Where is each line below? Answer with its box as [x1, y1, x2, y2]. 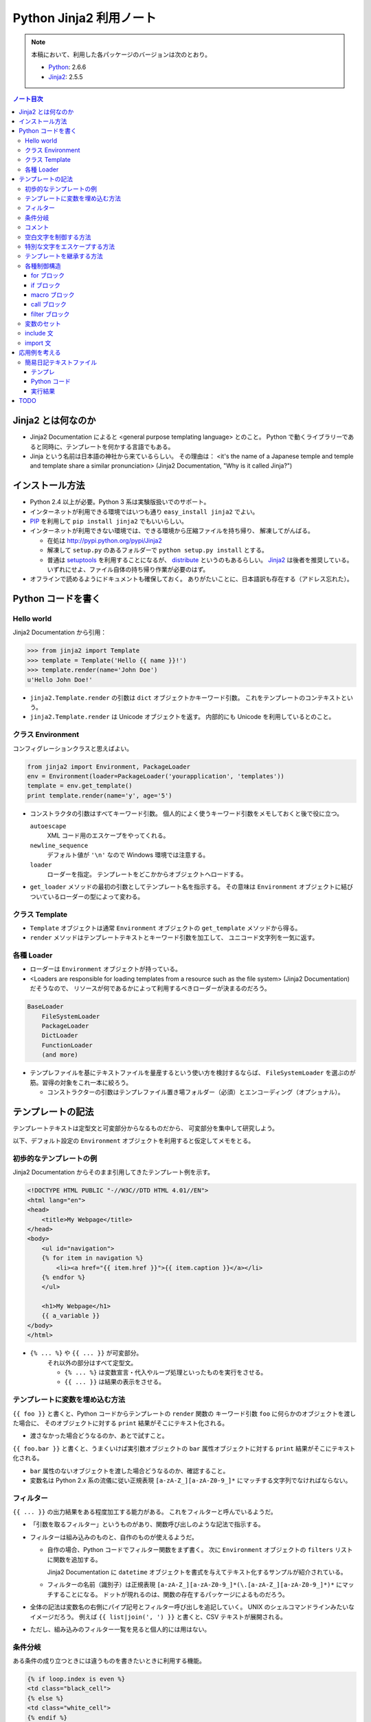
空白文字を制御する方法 [25, 233, 91, 241]
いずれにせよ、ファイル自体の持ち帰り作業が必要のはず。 [47, 565, 210, 573]
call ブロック [31, 300, 67, 309]
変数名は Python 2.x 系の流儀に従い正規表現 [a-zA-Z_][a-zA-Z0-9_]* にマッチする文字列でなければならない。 [30, 1476, 352, 1484]
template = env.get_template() [27, 782, 133, 790]
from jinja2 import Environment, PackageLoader [27, 763, 190, 771]
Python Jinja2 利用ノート [12, 10, 157, 25]
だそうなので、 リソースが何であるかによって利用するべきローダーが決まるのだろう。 [30, 984, 271, 993]
